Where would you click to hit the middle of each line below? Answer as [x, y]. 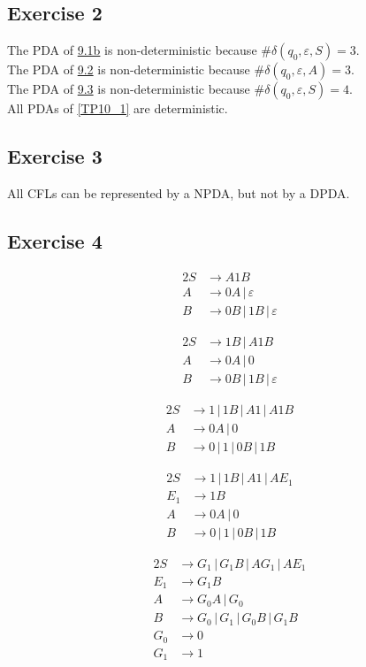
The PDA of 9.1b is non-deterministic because [132, 50]
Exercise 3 [55, 156]
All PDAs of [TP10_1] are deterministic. [118, 108]
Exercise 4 [55, 240]
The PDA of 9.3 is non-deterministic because [129, 89]
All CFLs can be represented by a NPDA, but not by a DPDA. [179, 193]
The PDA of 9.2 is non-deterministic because [129, 69]
